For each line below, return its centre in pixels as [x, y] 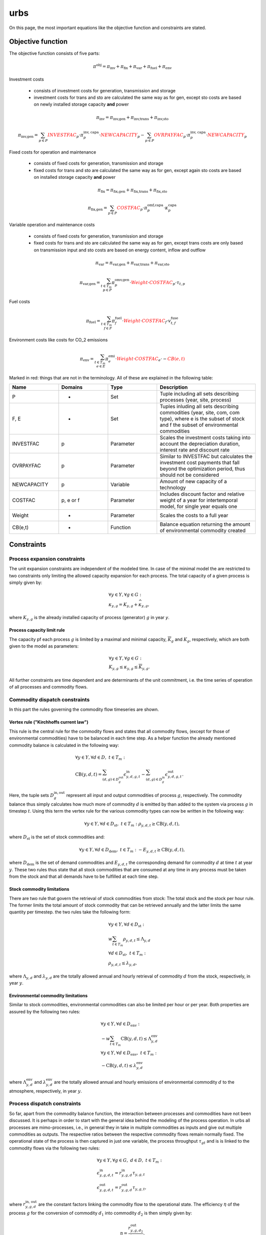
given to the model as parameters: [44, 646]
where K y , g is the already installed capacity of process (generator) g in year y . [89, 618]
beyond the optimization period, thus [202, 469]
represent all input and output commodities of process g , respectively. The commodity [154, 795]
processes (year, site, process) [196, 400]
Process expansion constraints [47, 559]
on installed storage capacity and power [75, 177]
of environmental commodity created [203, 531]
